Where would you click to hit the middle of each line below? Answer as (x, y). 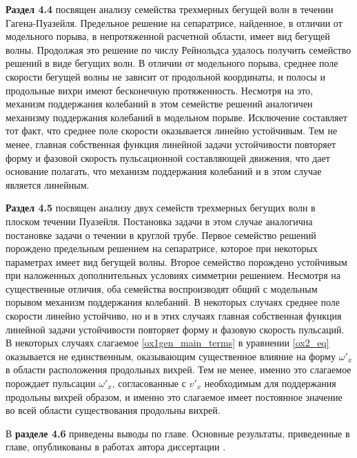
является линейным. (48, 184)
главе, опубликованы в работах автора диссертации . (116, 447)
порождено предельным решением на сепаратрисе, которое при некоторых (162, 248)
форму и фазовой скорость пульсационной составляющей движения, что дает (168, 157)
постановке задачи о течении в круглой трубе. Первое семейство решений (161, 235)
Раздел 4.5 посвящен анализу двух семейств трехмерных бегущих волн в (161, 208)
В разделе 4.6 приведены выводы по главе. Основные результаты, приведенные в (178, 433)
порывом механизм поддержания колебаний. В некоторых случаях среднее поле (173, 302)
